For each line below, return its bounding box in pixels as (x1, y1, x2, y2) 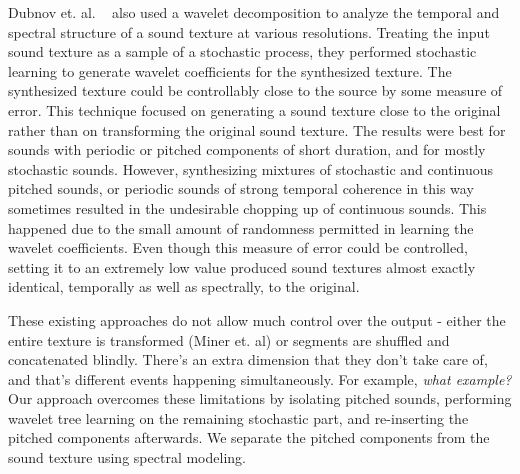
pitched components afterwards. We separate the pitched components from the (8, 427, 490, 448)
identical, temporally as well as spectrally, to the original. (8, 276, 360, 297)
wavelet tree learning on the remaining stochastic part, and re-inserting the (8, 407, 469, 428)
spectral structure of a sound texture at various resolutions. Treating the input (8, 21, 490, 42)
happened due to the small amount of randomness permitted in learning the (8, 217, 474, 238)
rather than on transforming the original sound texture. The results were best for (8, 119, 506, 140)
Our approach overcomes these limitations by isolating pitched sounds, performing (8, 388, 512, 409)
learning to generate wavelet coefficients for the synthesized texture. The (8, 60, 452, 81)
